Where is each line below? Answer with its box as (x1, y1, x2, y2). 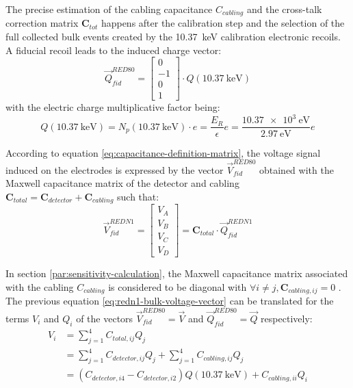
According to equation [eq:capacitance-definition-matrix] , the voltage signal (5, 145, 321, 159)
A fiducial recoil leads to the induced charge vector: (5, 42, 222, 57)
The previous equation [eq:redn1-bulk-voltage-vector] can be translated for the (5, 294, 334, 308)
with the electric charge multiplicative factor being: (5, 100, 220, 114)
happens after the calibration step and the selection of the (101, 16, 345, 30)
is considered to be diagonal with (108, 280, 247, 294)
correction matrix (5, 16, 79, 30)
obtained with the (259, 162, 334, 177)
